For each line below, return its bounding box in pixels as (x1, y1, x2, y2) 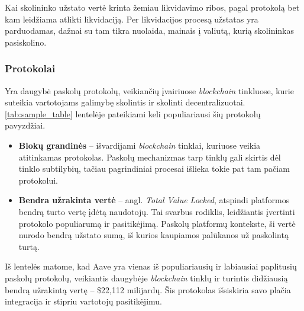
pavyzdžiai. (5, 119, 46, 132)
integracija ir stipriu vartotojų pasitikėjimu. (5, 295, 162, 307)
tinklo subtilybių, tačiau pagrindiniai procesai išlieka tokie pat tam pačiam (18, 162, 290, 175)
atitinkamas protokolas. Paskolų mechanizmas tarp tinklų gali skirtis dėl (18, 150, 281, 163)
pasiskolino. (5, 36, 47, 48)
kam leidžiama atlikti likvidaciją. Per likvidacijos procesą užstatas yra (5, 12, 258, 25)
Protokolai (5, 61, 56, 76)
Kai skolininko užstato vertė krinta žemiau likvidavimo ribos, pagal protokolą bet (5, 1, 300, 13)
